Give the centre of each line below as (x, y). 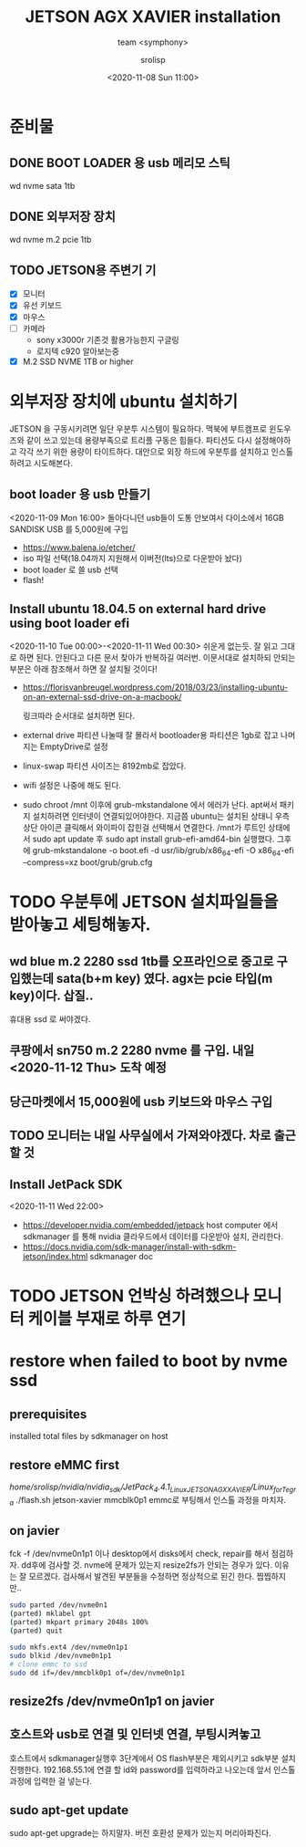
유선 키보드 (42, 305)
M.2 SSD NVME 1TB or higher (78, 361)
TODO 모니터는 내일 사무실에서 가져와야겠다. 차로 (140, 1136)
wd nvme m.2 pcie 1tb (51, 239)
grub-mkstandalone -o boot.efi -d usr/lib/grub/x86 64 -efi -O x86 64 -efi (163, 852)
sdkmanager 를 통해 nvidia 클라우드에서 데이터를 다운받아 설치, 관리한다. (153, 1237)
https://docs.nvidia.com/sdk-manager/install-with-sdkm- (129, 1247)
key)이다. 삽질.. (51, 995)
